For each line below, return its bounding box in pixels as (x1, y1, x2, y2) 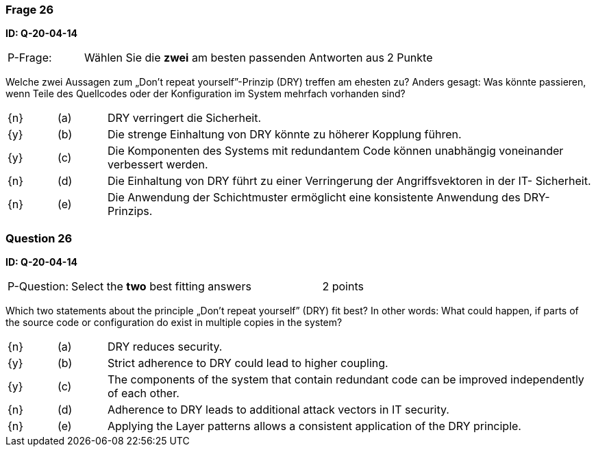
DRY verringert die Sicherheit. (107, 111, 262, 125)
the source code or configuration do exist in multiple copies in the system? (5, 316, 343, 329)
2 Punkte (386, 51, 433, 65)
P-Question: (8, 279, 69, 294)
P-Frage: (8, 51, 52, 65)
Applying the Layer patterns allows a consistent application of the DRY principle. (107, 419, 521, 434)
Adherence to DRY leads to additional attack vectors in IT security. (107, 403, 449, 417)
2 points (322, 279, 364, 294)
